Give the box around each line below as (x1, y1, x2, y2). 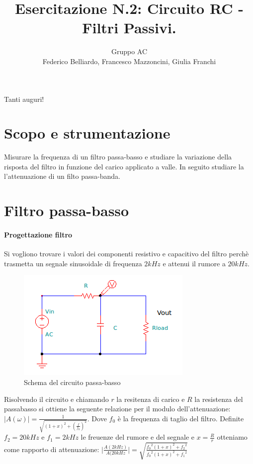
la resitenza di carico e (116, 393, 185, 404)
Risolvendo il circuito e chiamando (4, 393, 109, 404)
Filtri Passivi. (82, 17, 176, 38)
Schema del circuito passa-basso (24, 377, 121, 387)
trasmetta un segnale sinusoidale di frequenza (4, 258, 142, 268)
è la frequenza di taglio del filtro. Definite (117, 413, 244, 423)
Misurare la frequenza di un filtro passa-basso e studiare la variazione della (4, 152, 232, 162)
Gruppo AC (111, 46, 148, 57)
